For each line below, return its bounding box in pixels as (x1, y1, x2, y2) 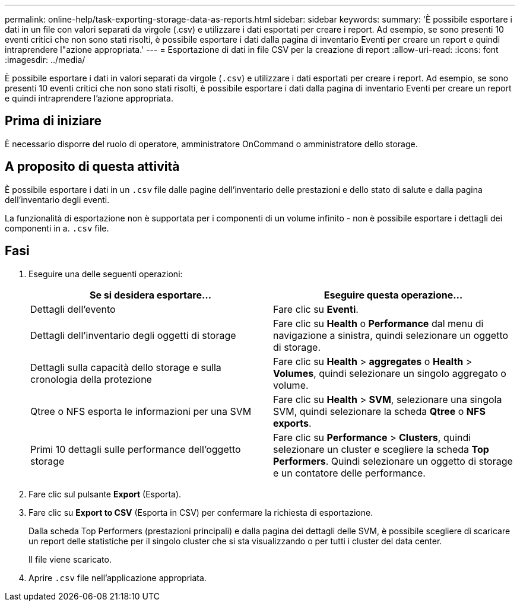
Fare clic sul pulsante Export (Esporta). (28, 488, 182, 499)
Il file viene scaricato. (28, 554, 112, 564)
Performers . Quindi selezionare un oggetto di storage (273, 455, 513, 467)
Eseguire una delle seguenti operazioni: (28, 268, 183, 279)
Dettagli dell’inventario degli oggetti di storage (30, 329, 236, 341)
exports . (273, 417, 312, 429)
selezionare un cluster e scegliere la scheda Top (273, 443, 489, 455)
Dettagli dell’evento (30, 303, 116, 315)
